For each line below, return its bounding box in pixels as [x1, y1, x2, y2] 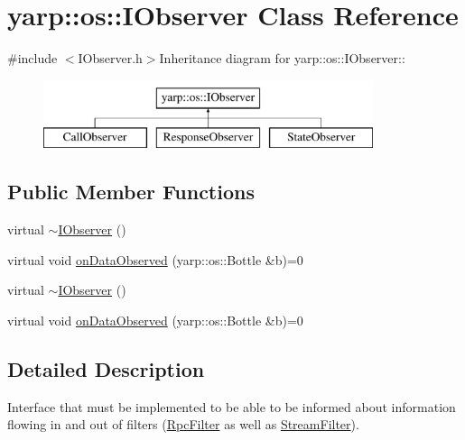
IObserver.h [78, 49, 143, 68]
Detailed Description [7, 354, 205, 382]
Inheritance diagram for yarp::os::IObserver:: [159, 49, 405, 68]
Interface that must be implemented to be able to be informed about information [7, 397, 456, 416]
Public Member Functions [7, 178, 255, 206]
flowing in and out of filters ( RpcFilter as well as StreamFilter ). [7, 415, 359, 434]
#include [7, 49, 58, 68]
